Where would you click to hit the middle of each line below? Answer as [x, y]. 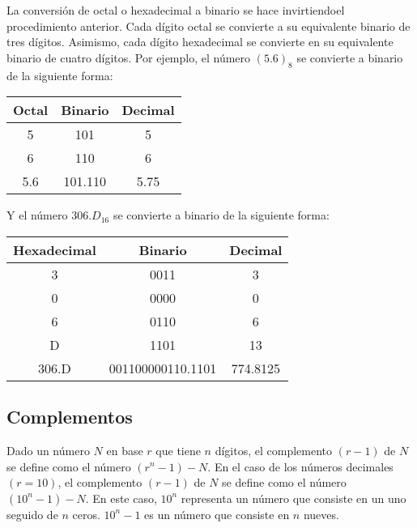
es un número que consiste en [217, 514]
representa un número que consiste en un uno [294, 498]
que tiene [178, 450]
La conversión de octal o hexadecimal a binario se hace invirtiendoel [176, 10]
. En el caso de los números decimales [300, 466]
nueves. [321, 514]
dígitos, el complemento [274, 450]
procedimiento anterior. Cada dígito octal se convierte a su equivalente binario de [208, 26]
